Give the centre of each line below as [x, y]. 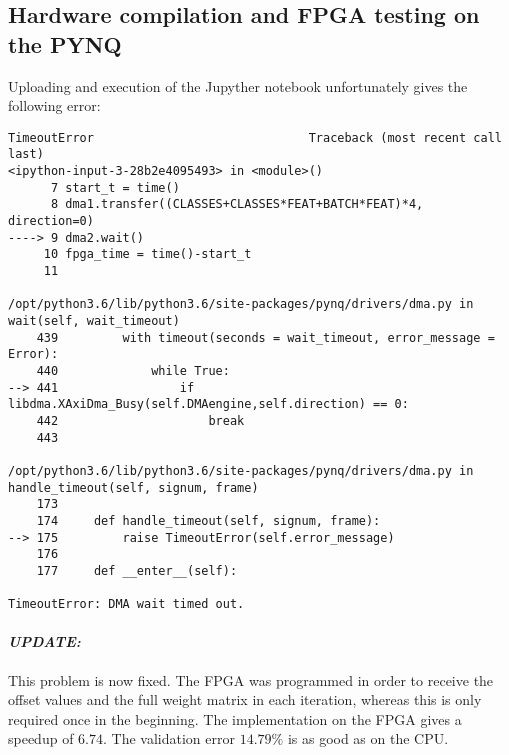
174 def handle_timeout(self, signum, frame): [208, 520]
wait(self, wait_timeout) [94, 321]
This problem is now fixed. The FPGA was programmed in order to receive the [251, 679]
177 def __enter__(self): [137, 570]
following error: [54, 105]
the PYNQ [65, 43]
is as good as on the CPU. [368, 738]
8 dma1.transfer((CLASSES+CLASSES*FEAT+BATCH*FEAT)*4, [237, 204]
